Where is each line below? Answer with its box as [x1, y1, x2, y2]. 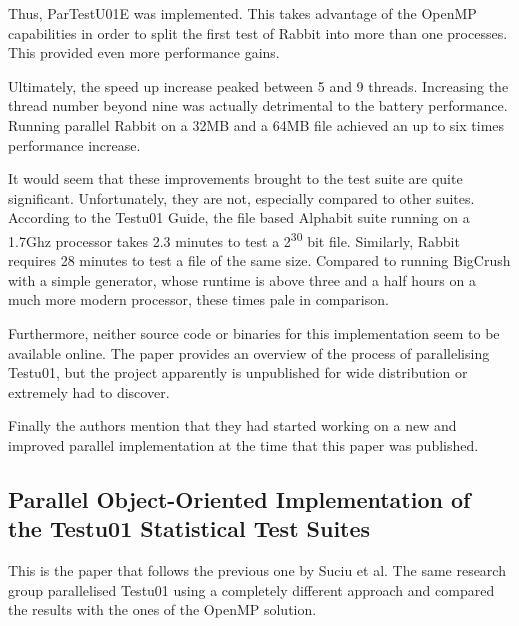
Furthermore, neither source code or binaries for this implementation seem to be [8, 322, 500, 343]
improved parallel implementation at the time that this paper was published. [8, 434, 479, 455]
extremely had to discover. [8, 381, 170, 402]
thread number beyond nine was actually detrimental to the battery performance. [8, 95, 508, 116]
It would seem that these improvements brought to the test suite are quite [8, 168, 463, 189]
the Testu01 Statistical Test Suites [8, 513, 371, 544]
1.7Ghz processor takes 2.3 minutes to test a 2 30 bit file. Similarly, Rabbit [8, 227, 460, 251]
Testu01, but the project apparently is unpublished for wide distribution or [8, 362, 468, 383]
